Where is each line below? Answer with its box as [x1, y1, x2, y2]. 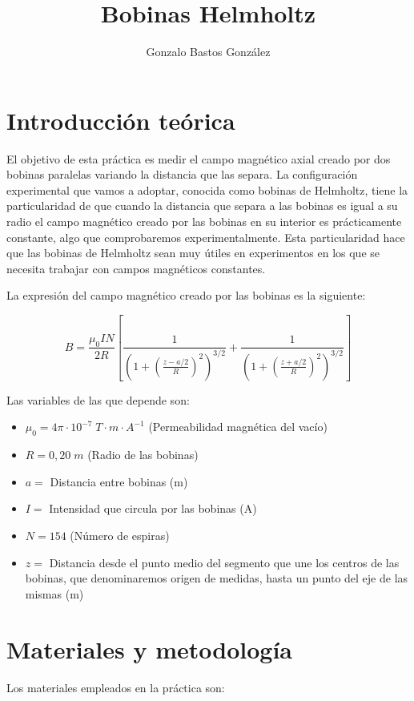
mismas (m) [25, 585, 84, 602]
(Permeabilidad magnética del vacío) [148, 418, 328, 435]
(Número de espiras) [70, 527, 170, 544]
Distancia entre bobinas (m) [50, 473, 188, 489]
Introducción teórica [6, 103, 235, 136]
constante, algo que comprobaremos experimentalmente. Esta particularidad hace [6, 228, 405, 245]
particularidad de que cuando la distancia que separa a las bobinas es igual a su [6, 197, 398, 214]
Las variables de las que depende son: [6, 391, 190, 408]
